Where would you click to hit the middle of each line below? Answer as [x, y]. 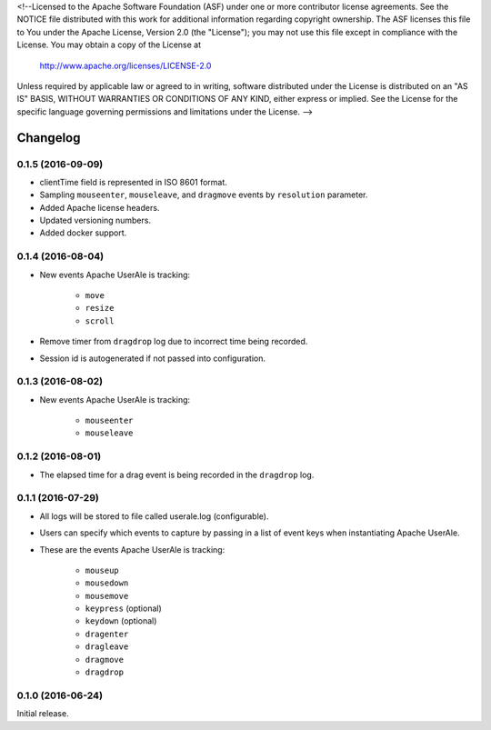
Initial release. [43, 714]
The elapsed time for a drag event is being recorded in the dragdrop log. [177, 475]
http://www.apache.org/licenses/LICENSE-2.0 [125, 65]
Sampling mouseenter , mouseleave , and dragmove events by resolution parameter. [204, 195]
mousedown [107, 583]
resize [100, 308]
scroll [100, 321]
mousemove [107, 596]
